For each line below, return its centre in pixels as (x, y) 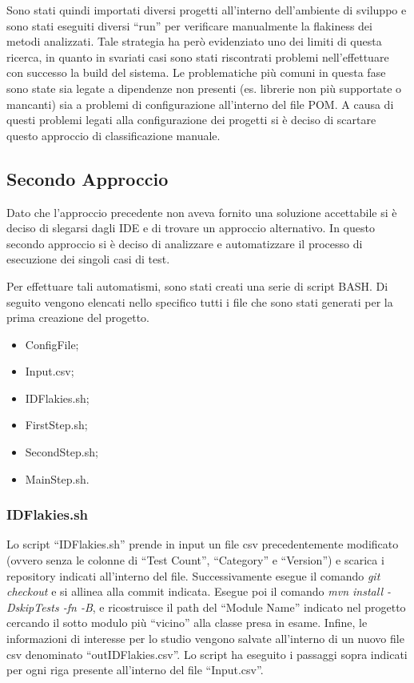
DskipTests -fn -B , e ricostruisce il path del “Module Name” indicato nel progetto (206, 607)
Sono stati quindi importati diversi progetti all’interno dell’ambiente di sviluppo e (207, 10)
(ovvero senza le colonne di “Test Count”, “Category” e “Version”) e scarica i (195, 560)
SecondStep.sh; (62, 452)
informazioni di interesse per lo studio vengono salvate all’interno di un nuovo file (205, 639)
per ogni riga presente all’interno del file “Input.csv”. (135, 670)
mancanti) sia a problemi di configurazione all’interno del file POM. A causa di (200, 104)
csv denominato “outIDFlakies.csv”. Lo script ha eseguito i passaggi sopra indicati (207, 654)
